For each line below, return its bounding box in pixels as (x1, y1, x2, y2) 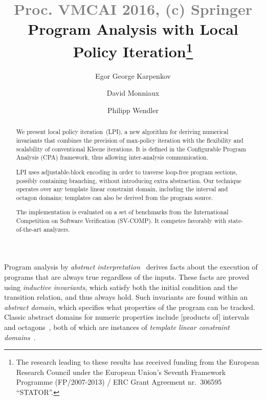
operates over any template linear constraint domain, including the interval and (16, 185, 228, 193)
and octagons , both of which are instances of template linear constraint (4, 321, 230, 332)
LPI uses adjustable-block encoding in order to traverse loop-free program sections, (16, 167, 237, 176)
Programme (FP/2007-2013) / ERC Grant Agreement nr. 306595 (16, 376, 222, 387)
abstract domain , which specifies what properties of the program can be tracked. (4, 301, 255, 312)
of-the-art (16, 225, 42, 233)
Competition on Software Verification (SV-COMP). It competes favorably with (16, 216, 227, 225)
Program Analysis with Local (28, 18, 238, 39)
